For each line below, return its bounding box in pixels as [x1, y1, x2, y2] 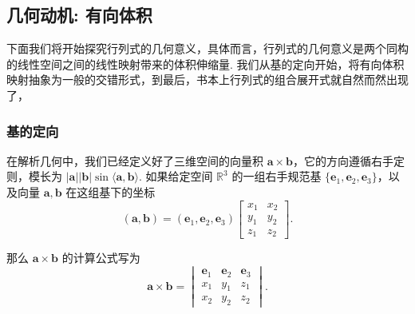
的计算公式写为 [61, 249, 140, 266]
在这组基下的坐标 [65, 183, 156, 200]
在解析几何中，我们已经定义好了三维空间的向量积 [6, 152, 263, 169]
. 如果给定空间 [138, 168, 213, 185]
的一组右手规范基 [231, 168, 322, 185]
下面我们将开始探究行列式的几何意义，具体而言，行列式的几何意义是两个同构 [6, 40, 409, 57]
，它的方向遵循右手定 [293, 152, 405, 169]
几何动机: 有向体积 [6, 2, 152, 27]
